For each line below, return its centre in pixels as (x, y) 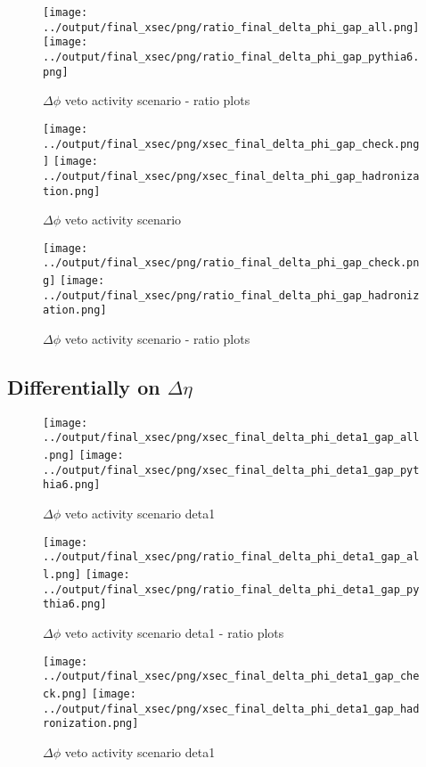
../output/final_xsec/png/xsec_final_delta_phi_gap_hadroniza (231, 176)
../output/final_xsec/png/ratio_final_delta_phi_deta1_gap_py (231, 589)
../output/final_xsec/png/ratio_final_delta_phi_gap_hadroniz (231, 295)
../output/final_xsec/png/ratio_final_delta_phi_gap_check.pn (231, 263)
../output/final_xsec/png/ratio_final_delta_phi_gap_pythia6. (231, 57)
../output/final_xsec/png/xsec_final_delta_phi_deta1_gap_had (231, 709)
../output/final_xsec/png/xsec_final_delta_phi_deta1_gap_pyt (231, 470)
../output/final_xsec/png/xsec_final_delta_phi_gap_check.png (231, 144)
